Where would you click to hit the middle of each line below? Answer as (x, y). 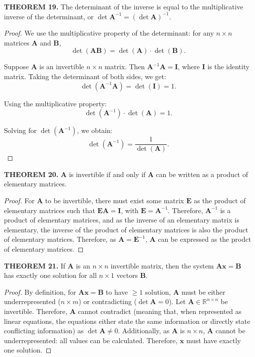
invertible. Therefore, (36, 311)
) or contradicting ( (108, 301)
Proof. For (19, 200)
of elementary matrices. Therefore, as (60, 239)
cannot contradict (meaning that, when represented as (160, 311)
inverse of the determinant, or (49, 16)
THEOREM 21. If (35, 265)
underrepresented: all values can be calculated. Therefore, (91, 340)
